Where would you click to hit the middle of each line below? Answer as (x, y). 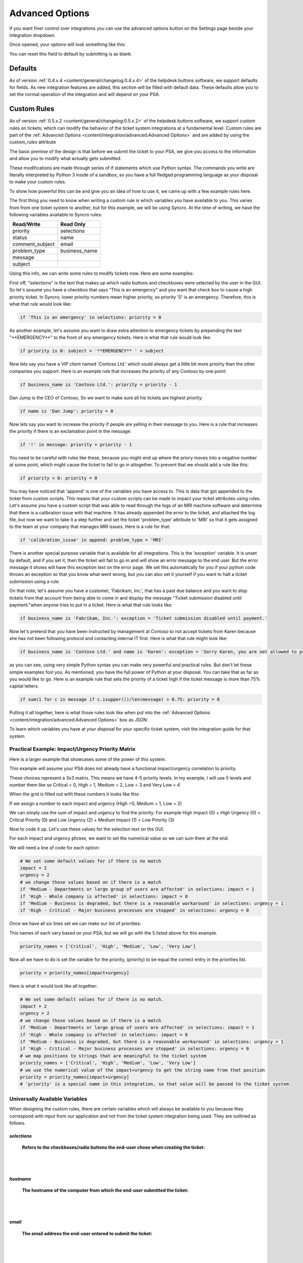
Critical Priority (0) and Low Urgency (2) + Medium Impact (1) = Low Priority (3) (92, 820)
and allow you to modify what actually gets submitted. (65, 159)
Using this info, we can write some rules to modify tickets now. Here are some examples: (102, 273)
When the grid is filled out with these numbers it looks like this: (74, 794)
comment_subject (34, 244)
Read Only (73, 224)
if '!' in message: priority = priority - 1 (76, 444)
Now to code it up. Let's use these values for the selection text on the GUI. (87, 829)
